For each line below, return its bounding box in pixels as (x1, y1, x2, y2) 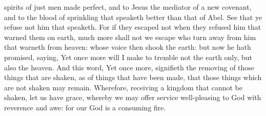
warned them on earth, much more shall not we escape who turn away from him (4, 31, 256, 42)
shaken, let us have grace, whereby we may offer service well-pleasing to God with (4, 92, 261, 103)
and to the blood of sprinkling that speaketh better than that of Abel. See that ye (4, 11, 262, 22)
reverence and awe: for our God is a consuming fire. (4, 102, 166, 112)
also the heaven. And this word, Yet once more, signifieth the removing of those (4, 62, 255, 72)
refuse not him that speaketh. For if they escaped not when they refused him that (4, 22, 261, 32)
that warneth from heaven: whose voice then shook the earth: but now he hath (4, 42, 251, 52)
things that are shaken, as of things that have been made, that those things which (4, 72, 262, 83)
